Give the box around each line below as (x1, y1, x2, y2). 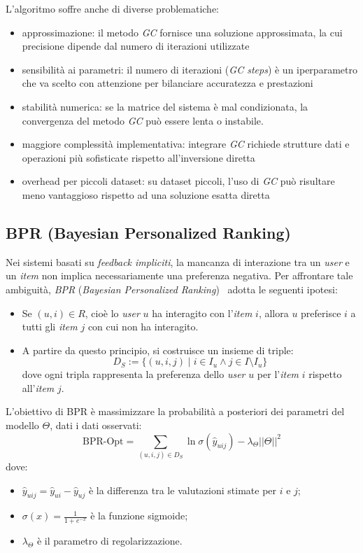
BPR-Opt (83, 436, 124, 447)
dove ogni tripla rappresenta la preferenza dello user (22, 367, 245, 381)
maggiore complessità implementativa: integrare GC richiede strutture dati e (22, 136, 350, 151)
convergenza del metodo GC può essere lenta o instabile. (22, 113, 264, 127)
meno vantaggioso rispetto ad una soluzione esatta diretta (22, 187, 270, 202)
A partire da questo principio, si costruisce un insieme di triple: (22, 342, 294, 357)
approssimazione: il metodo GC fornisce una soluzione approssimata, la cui (22, 24, 343, 39)
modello (6, 418, 39, 433)
